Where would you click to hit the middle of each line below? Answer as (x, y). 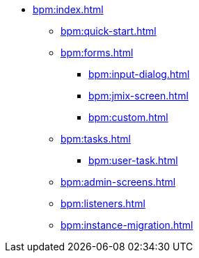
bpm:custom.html (128, 117)
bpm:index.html (68, 9)
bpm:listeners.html (103, 203)
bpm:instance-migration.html (127, 225)
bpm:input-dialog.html (139, 74)
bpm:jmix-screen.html (138, 96)
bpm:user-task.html (133, 160)
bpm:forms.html (97, 53)
